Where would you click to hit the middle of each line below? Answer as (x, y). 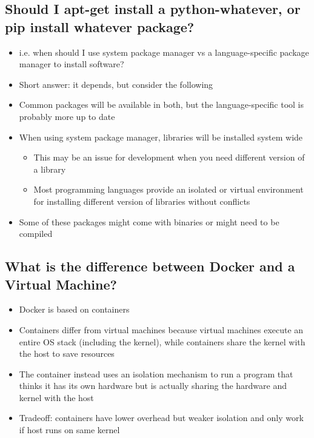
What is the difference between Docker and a (150, 266)
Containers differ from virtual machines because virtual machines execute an (161, 329)
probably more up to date (67, 116)
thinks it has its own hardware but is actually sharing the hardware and (153, 386)
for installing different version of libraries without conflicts (142, 201)
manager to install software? (72, 64)
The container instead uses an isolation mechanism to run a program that (156, 373)
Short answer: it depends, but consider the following (116, 84)
